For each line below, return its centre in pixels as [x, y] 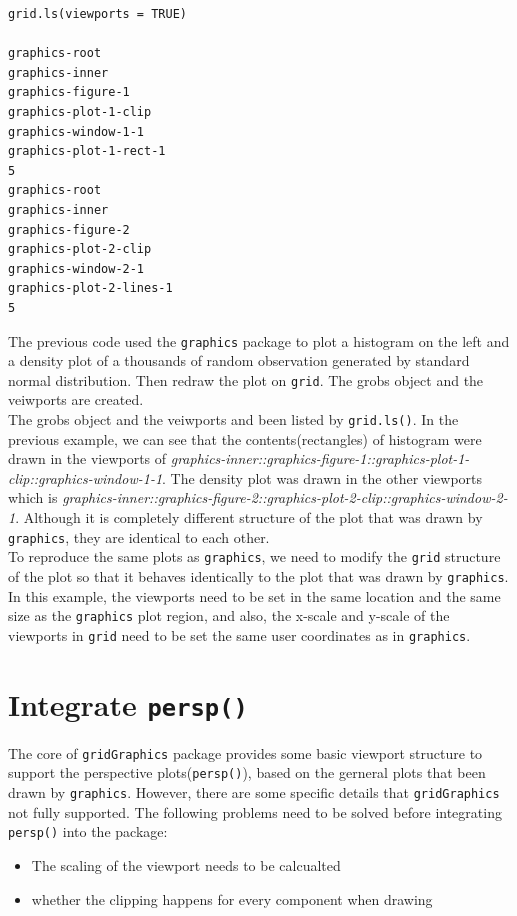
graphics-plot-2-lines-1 [90, 288]
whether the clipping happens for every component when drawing [232, 898]
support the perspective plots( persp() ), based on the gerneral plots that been [247, 772]
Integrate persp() [128, 703]
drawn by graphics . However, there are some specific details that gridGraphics [254, 792]
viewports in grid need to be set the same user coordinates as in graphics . [239, 634]
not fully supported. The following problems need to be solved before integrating [255, 811]
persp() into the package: [88, 831]
